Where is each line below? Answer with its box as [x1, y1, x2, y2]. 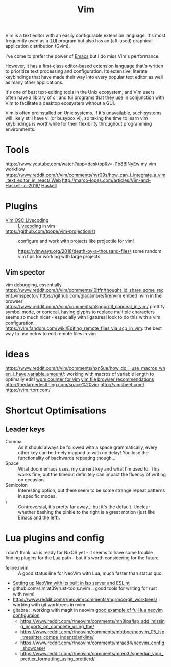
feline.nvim [5, 564, 29, 571]
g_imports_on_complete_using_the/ [20, 623, 94, 629]
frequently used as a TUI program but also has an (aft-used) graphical [5, 38, 153, 44]
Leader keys [5, 425, 45, 434]
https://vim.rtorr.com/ [5, 387, 51, 393]
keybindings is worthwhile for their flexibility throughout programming [5, 121, 152, 127]
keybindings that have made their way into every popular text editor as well [5, 74, 163, 80]
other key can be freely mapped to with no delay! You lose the [18, 449, 149, 455]
